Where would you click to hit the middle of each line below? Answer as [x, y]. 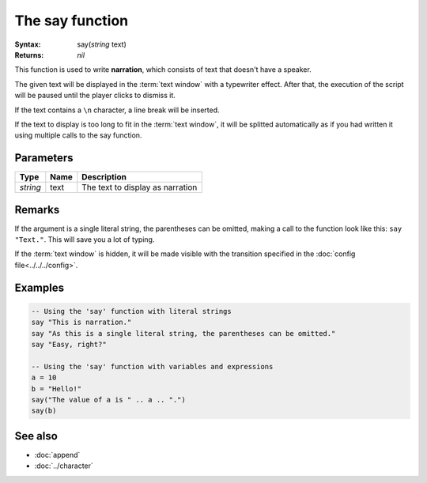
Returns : [29, 55]
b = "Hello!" [57, 389]
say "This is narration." [81, 323]
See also [36, 436]
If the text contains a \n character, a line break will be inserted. [117, 110]
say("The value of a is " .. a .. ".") [108, 400]
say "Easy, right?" [69, 345]
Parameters [44, 158]
